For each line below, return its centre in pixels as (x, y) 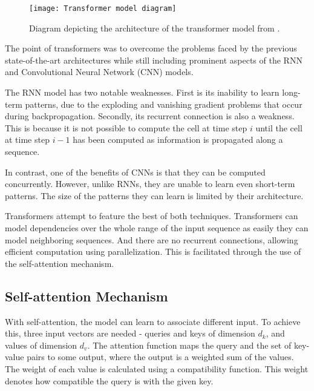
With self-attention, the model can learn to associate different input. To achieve (153, 321)
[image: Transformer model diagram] (103, 8)
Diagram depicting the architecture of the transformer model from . (155, 28)
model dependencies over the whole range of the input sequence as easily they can (157, 227)
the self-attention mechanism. (60, 263)
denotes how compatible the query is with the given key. (109, 380)
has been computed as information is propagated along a (178, 140)
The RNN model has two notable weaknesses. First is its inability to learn (142, 92)
